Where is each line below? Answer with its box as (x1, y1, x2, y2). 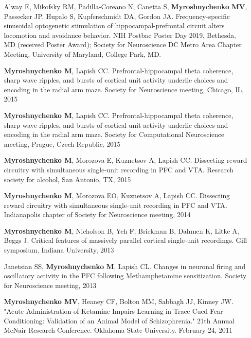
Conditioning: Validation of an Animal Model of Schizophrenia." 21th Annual (4, 315, 234, 325)
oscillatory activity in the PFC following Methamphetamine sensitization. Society (4, 270, 247, 281)
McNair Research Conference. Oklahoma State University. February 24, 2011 (4, 325, 233, 335)
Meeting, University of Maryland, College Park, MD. (4, 49, 161, 59)
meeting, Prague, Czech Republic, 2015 (4, 138, 121, 149)
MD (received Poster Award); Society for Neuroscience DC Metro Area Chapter (4, 39, 242, 50)
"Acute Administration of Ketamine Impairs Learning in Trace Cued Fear (4, 306, 223, 316)
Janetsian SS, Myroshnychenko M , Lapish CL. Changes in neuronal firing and (4, 261, 246, 271)
